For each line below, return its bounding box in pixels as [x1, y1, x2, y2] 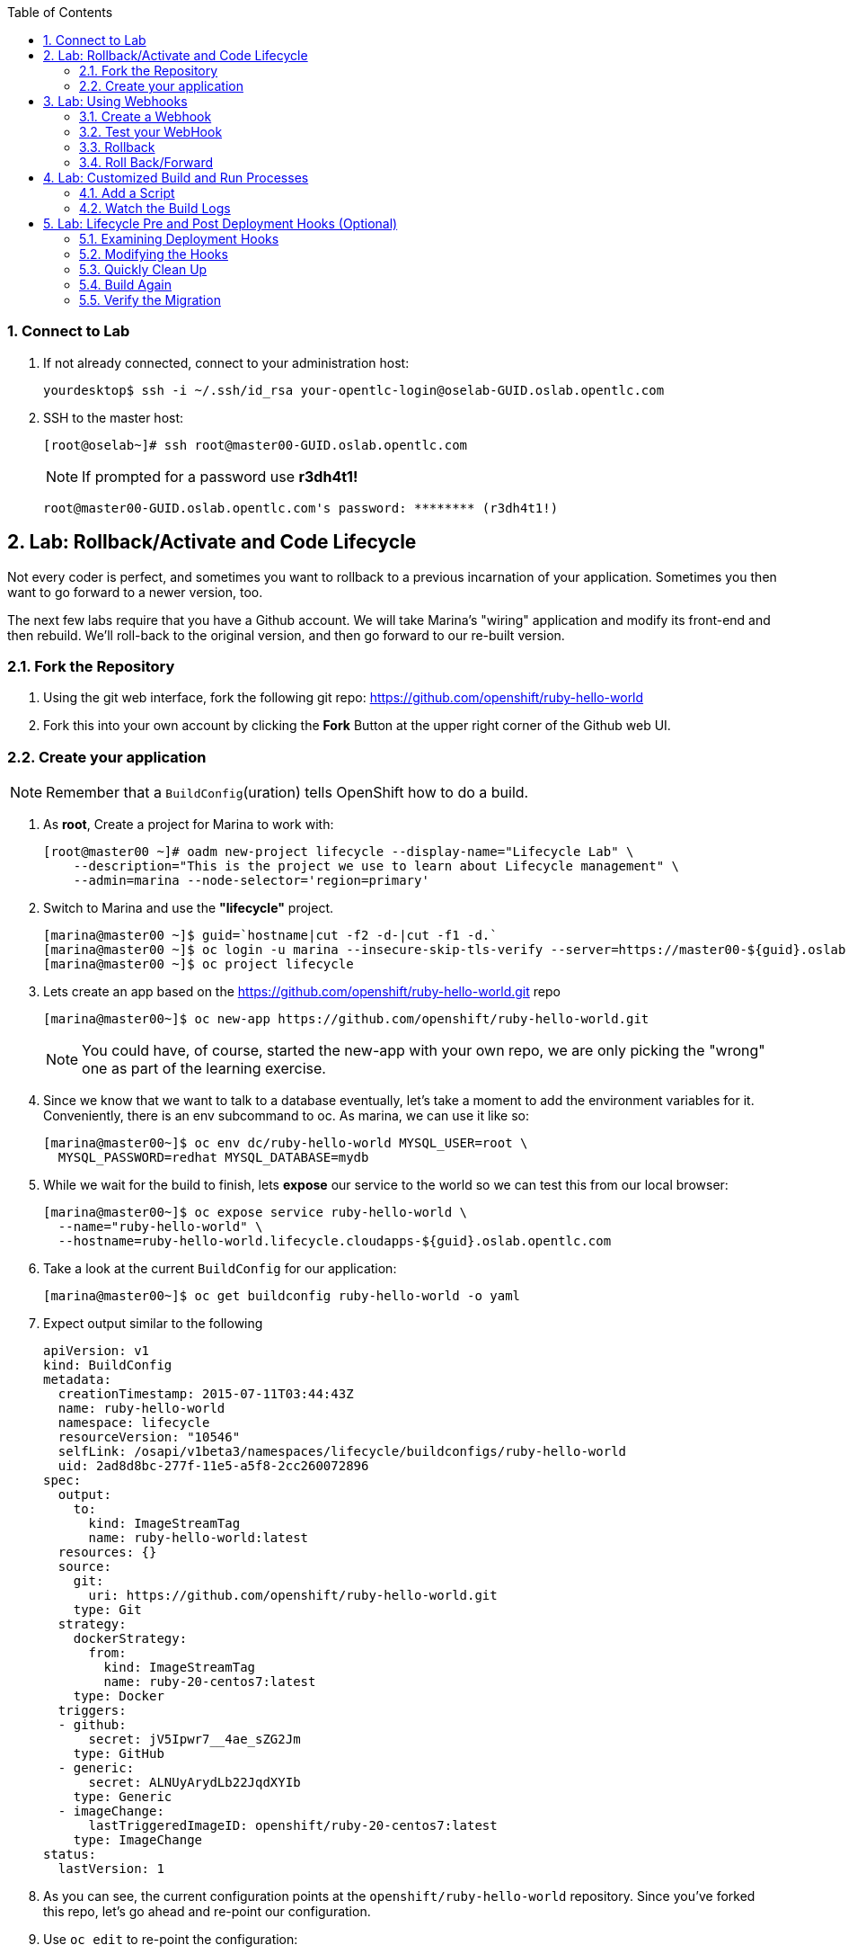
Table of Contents [7, 4, 113, 20]
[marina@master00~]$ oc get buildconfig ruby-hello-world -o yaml [43, 1289, 521, 1304]
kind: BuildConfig [43, 1358, 172, 1373]
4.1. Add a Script [79, 185, 175, 201]
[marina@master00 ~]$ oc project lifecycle [43, 957, 354, 972]
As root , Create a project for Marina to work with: [43, 816, 334, 833]
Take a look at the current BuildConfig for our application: [43, 1261, 397, 1277]
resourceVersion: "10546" [57, 1430, 241, 1445]
